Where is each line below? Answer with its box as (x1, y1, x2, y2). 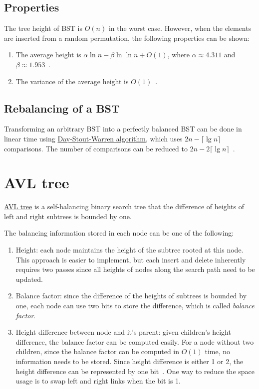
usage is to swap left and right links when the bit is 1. (15, 376, 181, 386)
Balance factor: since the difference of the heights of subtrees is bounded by (15, 290, 247, 301)
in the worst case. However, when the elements (108, 23, 252, 33)
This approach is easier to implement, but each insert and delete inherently (15, 254, 246, 264)
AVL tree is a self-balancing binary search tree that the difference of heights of (4, 201, 244, 212)
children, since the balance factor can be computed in (15, 346, 180, 357)
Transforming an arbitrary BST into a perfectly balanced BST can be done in (4, 124, 242, 134)
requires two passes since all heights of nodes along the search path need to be (15, 264, 255, 274)
